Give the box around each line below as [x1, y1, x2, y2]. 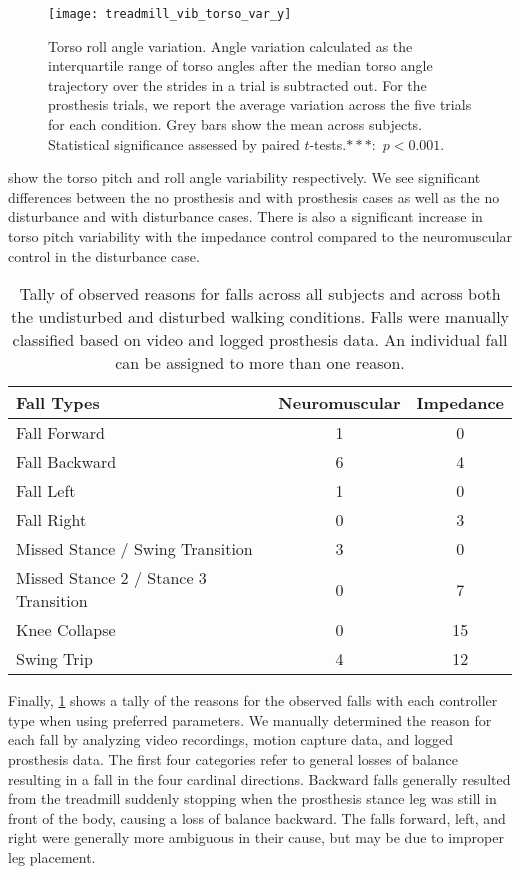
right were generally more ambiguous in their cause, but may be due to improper [8, 827, 504, 848]
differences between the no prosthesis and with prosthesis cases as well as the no [8, 186, 500, 207]
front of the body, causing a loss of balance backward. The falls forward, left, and [8, 807, 506, 828]
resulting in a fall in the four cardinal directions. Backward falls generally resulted [8, 768, 511, 789]
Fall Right [16, 508, 87, 532]
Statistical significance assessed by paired [48, 133, 300, 154]
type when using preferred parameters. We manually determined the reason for [8, 709, 492, 730]
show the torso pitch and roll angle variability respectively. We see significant [8, 167, 481, 188]
